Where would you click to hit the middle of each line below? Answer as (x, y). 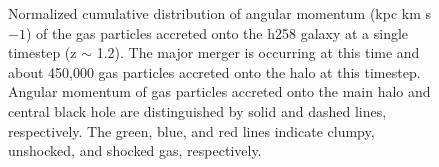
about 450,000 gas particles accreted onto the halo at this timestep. (214, 71)
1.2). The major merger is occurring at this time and (258, 52)
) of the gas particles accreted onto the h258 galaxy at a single (217, 32)
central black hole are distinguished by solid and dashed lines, (197, 110)
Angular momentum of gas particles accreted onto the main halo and (219, 91)
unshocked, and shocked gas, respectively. (135, 150)
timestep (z (42, 52)
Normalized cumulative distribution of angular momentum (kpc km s (220, 13)
